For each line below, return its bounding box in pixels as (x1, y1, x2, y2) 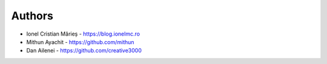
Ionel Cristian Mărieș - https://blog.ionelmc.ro (26, 30, 140, 37)
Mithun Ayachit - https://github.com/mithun (26, 38, 134, 45)
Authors (11, 9, 54, 22)
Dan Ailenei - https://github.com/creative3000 (26, 47, 142, 54)
